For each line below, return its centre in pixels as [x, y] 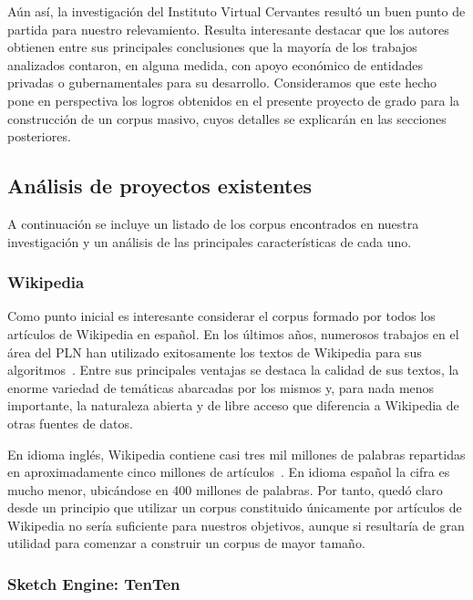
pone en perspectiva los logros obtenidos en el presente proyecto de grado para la [234, 100]
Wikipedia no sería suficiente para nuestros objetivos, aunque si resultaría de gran [236, 525]
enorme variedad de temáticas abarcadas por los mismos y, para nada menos [221, 387]
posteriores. [39, 136]
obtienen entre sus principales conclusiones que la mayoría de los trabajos [212, 47]
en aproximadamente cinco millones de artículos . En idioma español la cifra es [229, 472]
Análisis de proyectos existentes [160, 186]
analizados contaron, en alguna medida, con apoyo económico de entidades [215, 64]
